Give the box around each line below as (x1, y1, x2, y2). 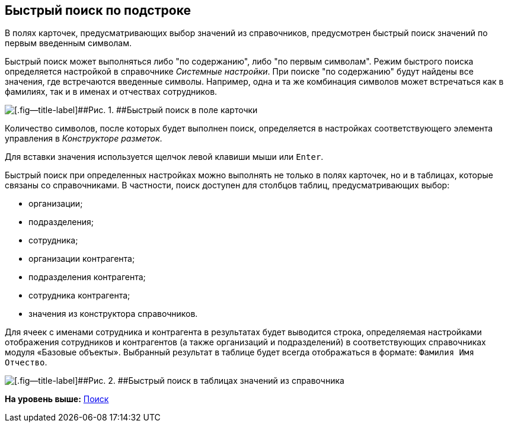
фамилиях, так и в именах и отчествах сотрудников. (5, 86, 218, 97)
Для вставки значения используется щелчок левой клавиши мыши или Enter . (5, 152, 324, 162)
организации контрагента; (28, 253, 135, 264)
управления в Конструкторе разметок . (5, 133, 162, 144)
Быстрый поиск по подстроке (5, 3, 191, 18)
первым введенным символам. (5, 38, 132, 49)
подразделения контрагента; (28, 272, 146, 282)
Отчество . (5, 357, 47, 368)
